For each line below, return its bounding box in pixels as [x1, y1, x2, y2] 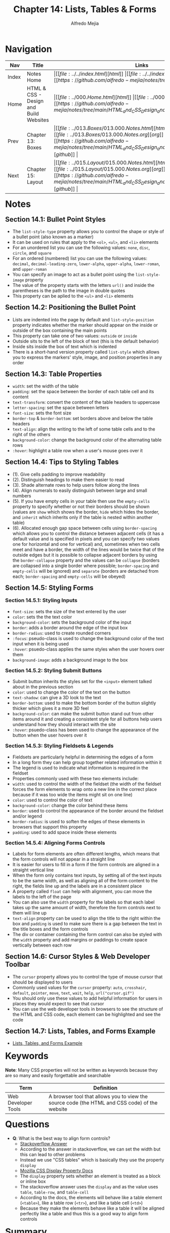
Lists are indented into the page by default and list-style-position [12, 316, 154, 322]
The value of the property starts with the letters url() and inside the [12, 282, 155, 288]
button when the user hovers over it [12, 732, 88, 738]
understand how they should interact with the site [12, 721, 116, 728]
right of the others [12, 432, 51, 438]
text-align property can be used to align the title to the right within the [12, 915, 161, 921]
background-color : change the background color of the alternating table [12, 437, 162, 443]
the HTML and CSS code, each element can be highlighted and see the [12, 1011, 161, 1017]
